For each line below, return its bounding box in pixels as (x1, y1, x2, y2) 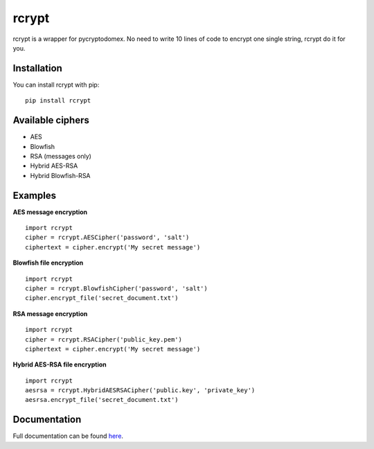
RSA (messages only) (30, 152, 91, 160)
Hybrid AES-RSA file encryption (12, 360, 107, 369)
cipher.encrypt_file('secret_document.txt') (25, 294, 179, 302)
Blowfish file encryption (12, 258, 84, 267)
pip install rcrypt (25, 97, 91, 105)
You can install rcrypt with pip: (12, 80, 100, 89)
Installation (12, 62, 62, 74)
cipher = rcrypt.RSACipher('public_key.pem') (25, 335, 183, 343)
